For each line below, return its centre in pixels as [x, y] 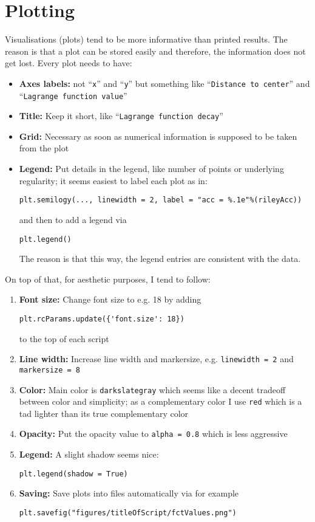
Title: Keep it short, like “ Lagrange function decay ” [121, 116]
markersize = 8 [50, 370]
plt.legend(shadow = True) [73, 474]
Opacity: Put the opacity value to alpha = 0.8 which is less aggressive [153, 434]
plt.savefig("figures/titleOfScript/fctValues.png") [128, 513]
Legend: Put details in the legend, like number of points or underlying [151, 169]
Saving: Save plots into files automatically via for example [129, 493]
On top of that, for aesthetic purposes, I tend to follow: [108, 279]
